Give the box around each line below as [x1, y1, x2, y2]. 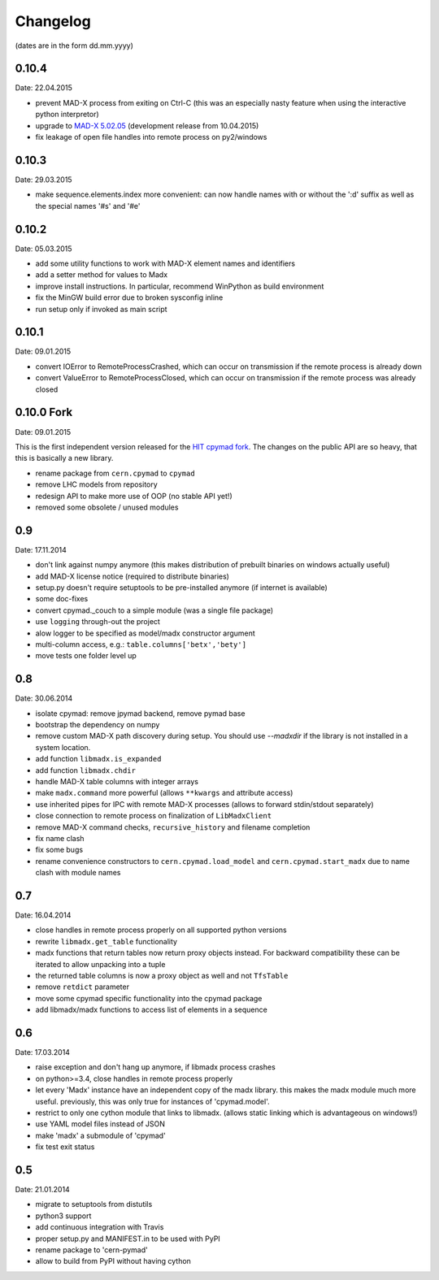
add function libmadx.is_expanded [35, 754, 162, 764]
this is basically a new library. [15, 453, 114, 463]
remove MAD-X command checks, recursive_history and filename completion [35, 822, 311, 832]
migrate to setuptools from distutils [35, 1200, 153, 1209]
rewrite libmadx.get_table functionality [35, 936, 178, 946]
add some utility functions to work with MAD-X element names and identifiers [35, 258, 296, 268]
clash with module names [35, 868, 121, 878]
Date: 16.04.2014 [15, 910, 72, 920]
